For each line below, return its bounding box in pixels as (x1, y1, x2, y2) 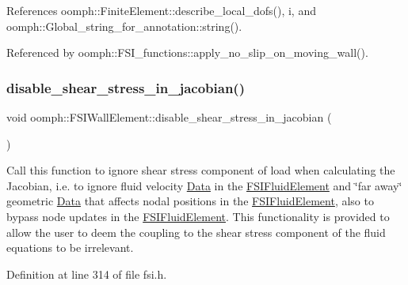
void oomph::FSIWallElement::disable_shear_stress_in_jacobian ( (6, 109, 332, 125)
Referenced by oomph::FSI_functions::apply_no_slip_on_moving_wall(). (6, 44, 368, 61)
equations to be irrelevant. (6, 239, 134, 256)
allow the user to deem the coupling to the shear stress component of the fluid (6, 223, 386, 240)
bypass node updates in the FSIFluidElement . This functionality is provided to (6, 208, 390, 224)
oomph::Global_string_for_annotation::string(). (6, 17, 242, 34)
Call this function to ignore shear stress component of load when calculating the (6, 162, 395, 178)
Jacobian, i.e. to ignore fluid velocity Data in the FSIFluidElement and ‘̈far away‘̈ (6, 177, 402, 193)
